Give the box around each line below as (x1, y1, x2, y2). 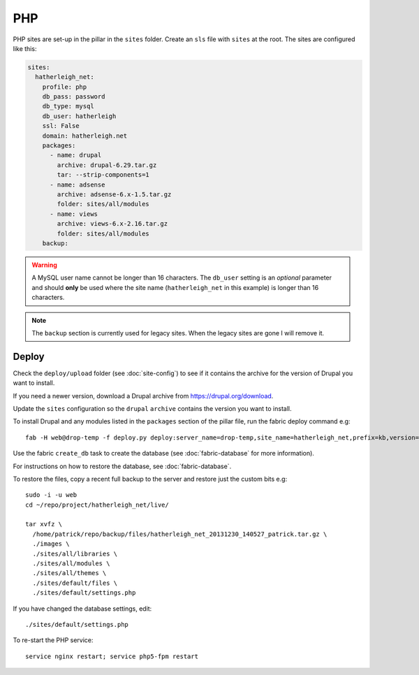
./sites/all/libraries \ (32, 549, 118, 558)
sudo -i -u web (25, 491, 78, 499)
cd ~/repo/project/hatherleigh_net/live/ (25, 500, 169, 509)
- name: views (50, 210, 98, 218)
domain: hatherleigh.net (42, 131, 128, 140)
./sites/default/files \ (32, 579, 118, 587)
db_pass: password (42, 93, 105, 101)
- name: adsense (50, 180, 105, 189)
